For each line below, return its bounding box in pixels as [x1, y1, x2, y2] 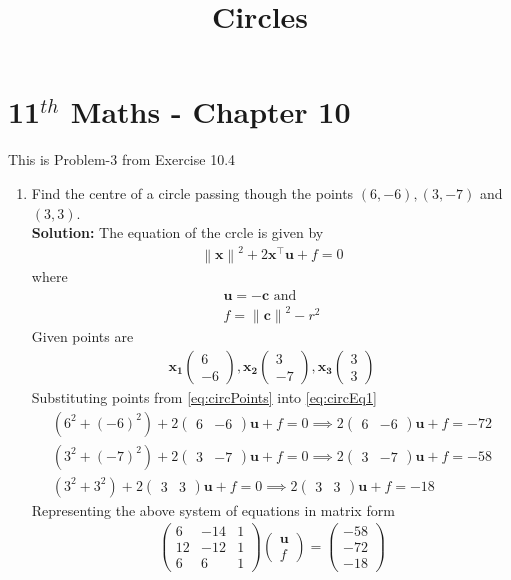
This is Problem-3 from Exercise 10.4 [8, 149, 236, 170]
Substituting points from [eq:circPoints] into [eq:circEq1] [31, 387, 377, 407]
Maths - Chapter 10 [70, 91, 351, 132]
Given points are [31, 326, 134, 347]
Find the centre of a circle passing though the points [31, 182, 354, 203]
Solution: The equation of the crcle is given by [31, 222, 324, 243]
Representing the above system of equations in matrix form [31, 499, 395, 520]
